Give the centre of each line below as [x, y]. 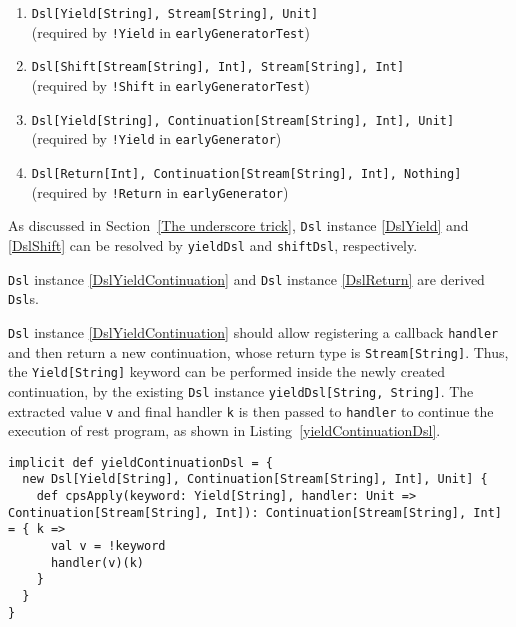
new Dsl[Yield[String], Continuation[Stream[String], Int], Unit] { [255, 479]
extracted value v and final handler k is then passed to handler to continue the [251, 410]
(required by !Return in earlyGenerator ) [160, 191]
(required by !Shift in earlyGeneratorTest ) [170, 84]
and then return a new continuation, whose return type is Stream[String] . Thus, [258, 351]
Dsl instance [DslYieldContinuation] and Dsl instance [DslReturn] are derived [246, 278]
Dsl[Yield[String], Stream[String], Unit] [175, 14]
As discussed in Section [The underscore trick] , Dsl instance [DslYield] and [238, 225]
